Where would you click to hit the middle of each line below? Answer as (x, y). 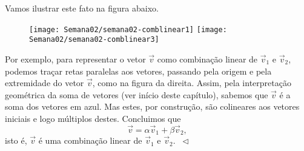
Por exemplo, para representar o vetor (75, 59)
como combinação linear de (207, 59)
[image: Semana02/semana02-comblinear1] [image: (128, 29)
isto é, (16, 140)
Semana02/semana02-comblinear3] (94, 40)
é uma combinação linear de (90, 140)
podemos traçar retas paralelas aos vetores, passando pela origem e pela (138, 71)
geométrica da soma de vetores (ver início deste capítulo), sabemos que (137, 94)
